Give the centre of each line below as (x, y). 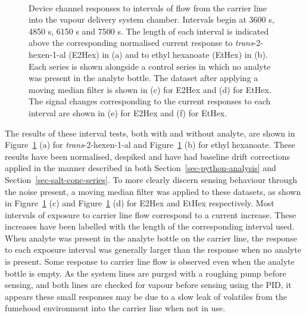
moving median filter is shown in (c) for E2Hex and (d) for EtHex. (150, 89)
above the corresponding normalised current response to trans (141, 43)
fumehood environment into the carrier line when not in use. (115, 308)
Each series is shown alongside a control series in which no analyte (150, 66)
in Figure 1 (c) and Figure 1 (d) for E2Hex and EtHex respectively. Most (140, 203)
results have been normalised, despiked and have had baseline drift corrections (147, 156)
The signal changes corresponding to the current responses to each (150, 101)
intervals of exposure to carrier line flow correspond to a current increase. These (151, 214)
